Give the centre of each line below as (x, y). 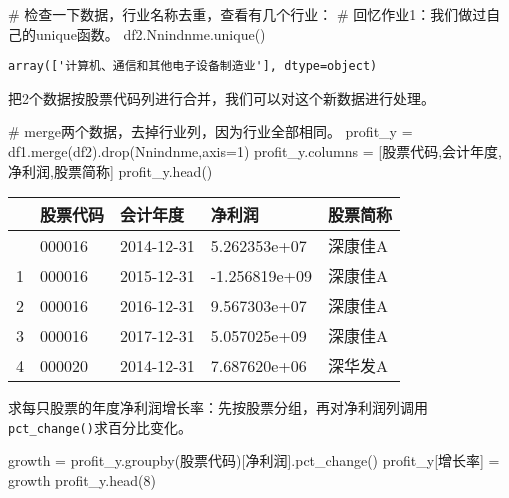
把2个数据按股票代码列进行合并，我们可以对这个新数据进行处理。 (221, 97)
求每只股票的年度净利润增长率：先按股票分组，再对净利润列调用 (218, 407)
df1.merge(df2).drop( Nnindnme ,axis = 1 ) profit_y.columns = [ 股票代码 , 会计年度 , (255, 151)
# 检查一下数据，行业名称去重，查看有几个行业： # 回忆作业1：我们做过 (247, 14)
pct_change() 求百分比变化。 (100, 426)
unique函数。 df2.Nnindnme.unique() (150, 33)
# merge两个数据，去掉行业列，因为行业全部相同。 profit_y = (210, 131)
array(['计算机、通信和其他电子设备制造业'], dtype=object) (193, 66)
